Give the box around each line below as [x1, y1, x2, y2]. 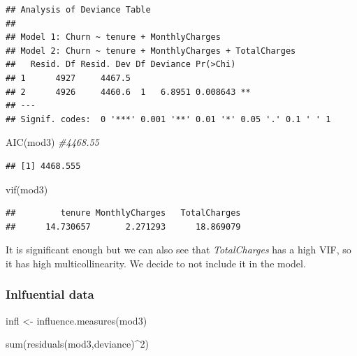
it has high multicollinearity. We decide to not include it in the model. [6, 255, 306, 270]
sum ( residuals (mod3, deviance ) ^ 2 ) [6, 336, 149, 351]
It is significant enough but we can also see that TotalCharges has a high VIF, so [6, 242, 351, 257]
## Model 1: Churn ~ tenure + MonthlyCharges [6, 32, 221, 43]
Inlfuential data [6, 285, 94, 303]
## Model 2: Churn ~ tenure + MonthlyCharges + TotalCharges [6, 45, 296, 56]
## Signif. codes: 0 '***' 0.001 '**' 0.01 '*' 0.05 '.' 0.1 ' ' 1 [6, 114, 331, 124]
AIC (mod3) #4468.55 [6, 135, 99, 149]
